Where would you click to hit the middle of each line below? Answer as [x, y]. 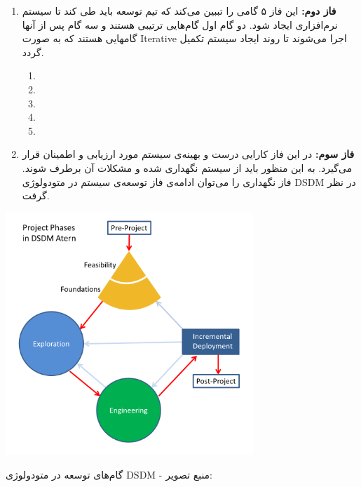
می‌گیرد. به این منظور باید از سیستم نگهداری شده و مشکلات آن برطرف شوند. [187, 167]
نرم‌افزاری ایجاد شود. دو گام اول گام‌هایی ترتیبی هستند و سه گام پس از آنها [180, 24]
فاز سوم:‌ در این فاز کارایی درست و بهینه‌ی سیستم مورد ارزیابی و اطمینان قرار [188, 154]
